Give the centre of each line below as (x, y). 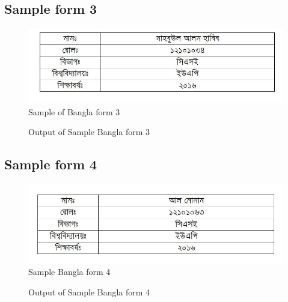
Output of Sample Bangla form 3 (89, 132)
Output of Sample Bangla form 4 (89, 291)
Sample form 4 (51, 164)
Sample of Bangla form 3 (74, 111)
